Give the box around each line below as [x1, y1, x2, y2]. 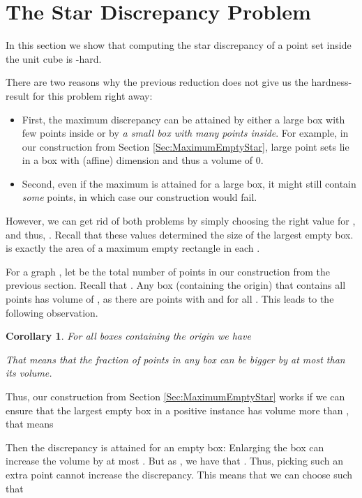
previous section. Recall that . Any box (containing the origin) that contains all [6, 278, 346, 292]
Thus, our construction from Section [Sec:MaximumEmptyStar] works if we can [6, 389, 345, 403]
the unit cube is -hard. [6, 51, 102, 66]
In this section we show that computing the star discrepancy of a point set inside [6, 38, 352, 52]
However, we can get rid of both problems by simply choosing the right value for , [6, 213, 356, 228]
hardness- [311, 75, 352, 89]
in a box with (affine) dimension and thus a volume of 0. [22, 153, 264, 167]
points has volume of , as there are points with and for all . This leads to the [6, 292, 334, 306]
